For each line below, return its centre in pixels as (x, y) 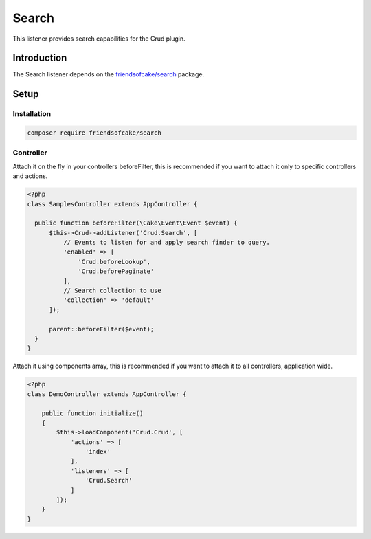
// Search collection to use (112, 291)
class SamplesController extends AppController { (112, 204)
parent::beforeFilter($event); (102, 329)
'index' (98, 452)
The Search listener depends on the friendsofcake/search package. (109, 74)
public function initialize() (92, 413)
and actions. (30, 176)
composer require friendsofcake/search (94, 133)
